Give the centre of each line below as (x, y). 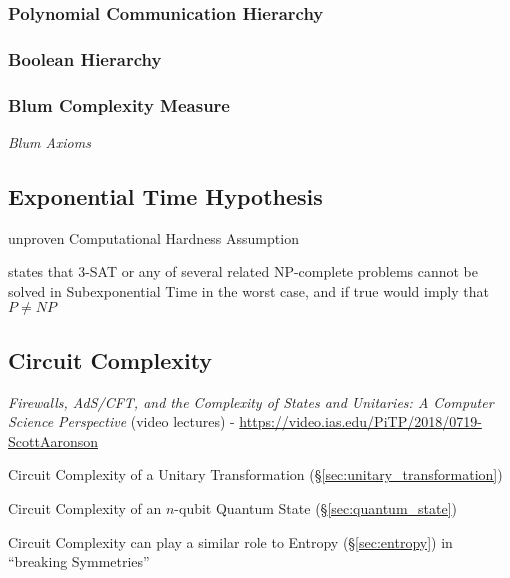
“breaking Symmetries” (79, 561)
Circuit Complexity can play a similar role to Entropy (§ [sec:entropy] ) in (230, 541)
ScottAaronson (53, 440)
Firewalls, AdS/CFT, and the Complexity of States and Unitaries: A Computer (251, 401)
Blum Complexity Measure (119, 104)
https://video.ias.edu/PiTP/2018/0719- (360, 421)
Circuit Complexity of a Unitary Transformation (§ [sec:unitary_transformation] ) (255, 474)
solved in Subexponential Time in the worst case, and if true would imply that (248, 290)
